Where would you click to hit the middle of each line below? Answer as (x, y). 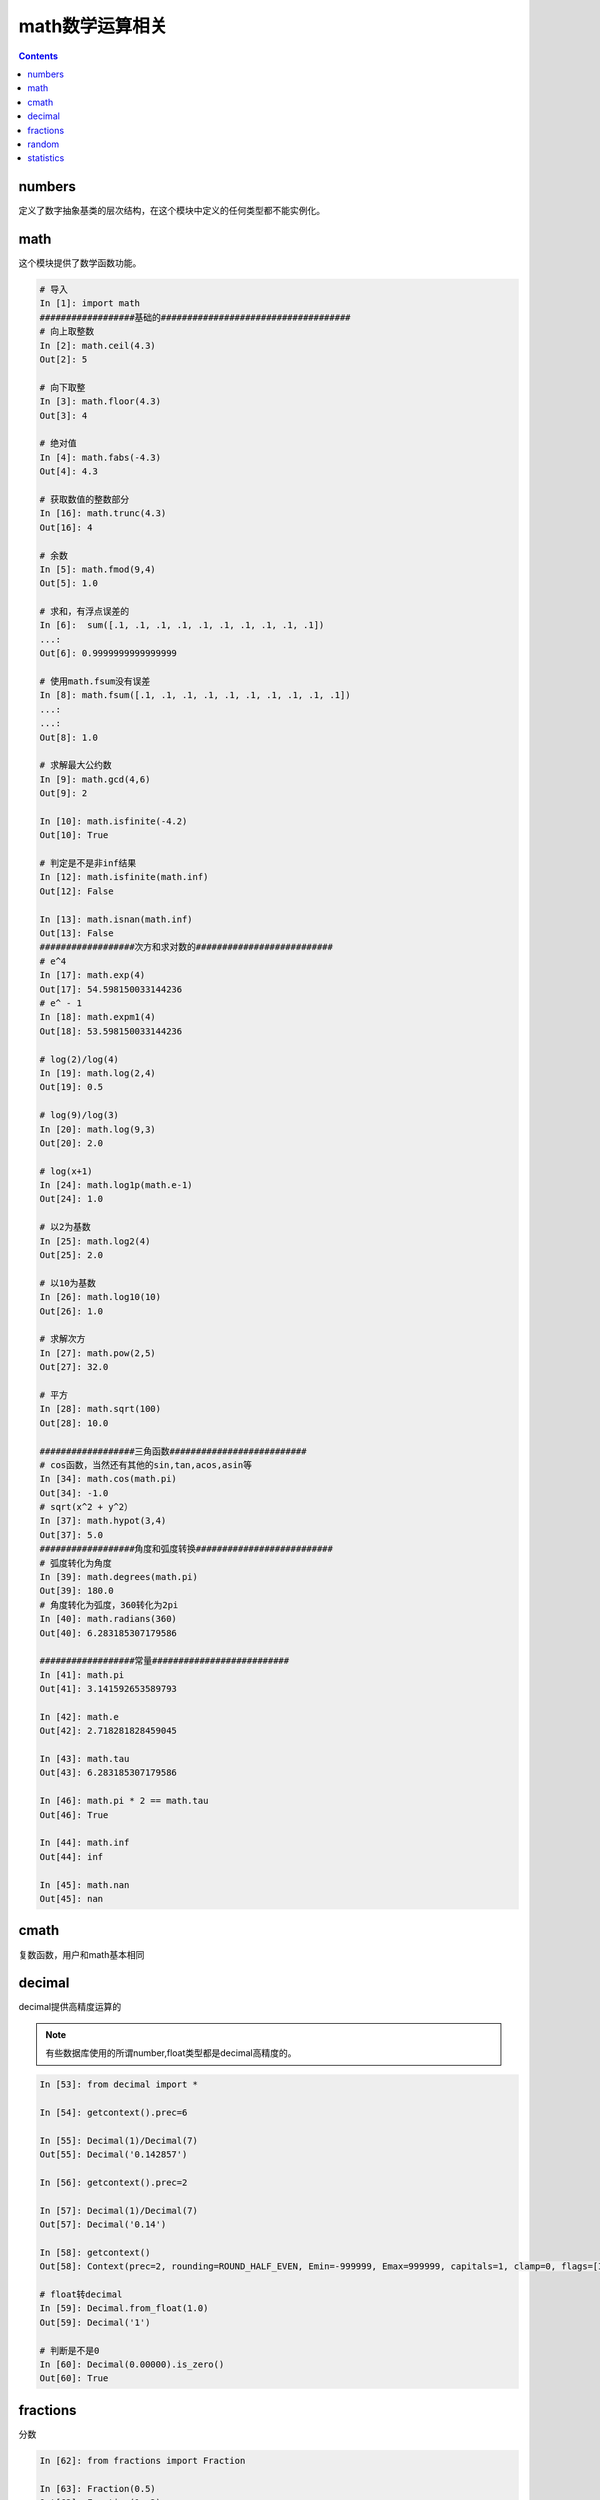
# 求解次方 (62, 1339)
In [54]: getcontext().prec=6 (113, 2112)
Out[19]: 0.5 (71, 1087)
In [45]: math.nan (84, 1884)
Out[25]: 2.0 (71, 1255)
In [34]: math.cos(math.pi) (108, 1479)
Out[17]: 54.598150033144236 (111, 989)
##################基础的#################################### (195, 317)
